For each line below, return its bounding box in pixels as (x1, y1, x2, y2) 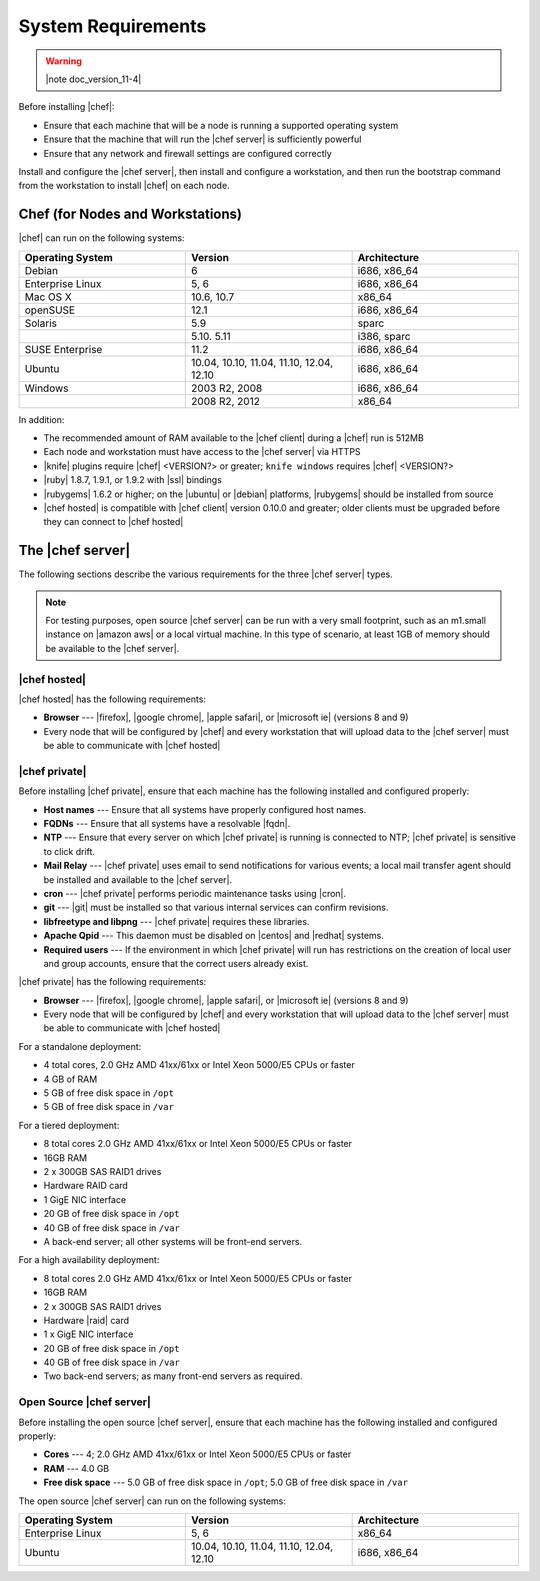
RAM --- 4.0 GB (43, 1462, 110, 1474)
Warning (45, 55, 82, 67)
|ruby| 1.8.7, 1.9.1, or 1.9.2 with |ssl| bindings (43, 474, 222, 486)
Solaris (24, 316, 57, 330)
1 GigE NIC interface (43, 1193, 127, 1205)
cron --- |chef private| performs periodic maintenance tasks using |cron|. (43, 887, 347, 899)
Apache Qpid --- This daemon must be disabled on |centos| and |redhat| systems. (43, 930, 384, 942)
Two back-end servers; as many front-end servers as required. (43, 1370, 303, 1382)
